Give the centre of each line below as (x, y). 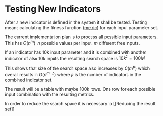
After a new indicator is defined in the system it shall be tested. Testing (76, 22)
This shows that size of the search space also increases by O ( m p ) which (78, 68)
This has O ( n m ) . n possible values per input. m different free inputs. (72, 42)
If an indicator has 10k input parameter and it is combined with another (76, 52)
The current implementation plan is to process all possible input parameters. (81, 37)
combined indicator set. (29, 80)
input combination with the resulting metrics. (50, 94)
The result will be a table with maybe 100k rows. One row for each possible (80, 89)
